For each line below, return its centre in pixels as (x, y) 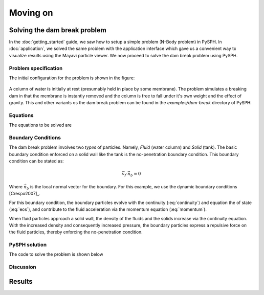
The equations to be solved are (40, 125)
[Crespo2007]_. (25, 194)
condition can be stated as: (36, 161)
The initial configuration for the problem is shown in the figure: (72, 78)
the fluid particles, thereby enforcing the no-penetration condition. (76, 232)
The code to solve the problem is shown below (56, 254)
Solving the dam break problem (58, 30)
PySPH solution (28, 245)
